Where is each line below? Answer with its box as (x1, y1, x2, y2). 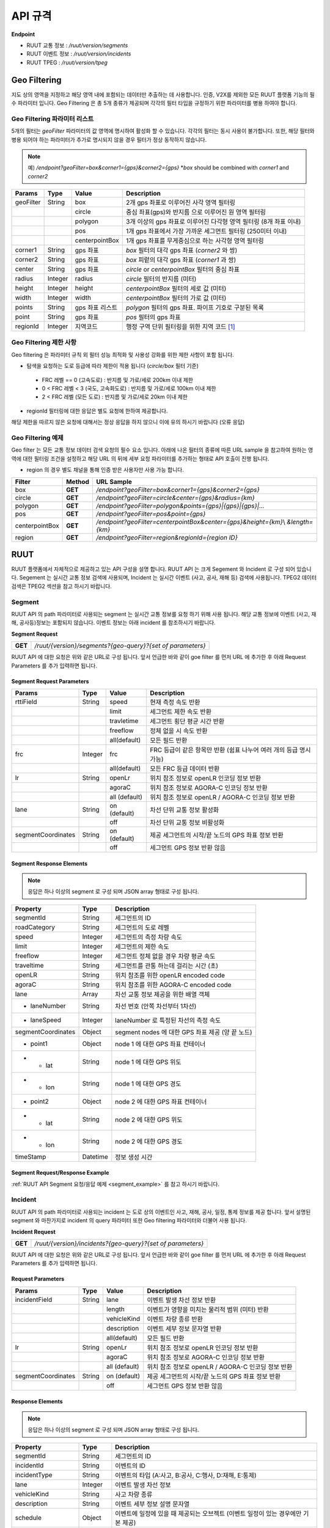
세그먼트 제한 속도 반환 (150, 707, 212, 716)
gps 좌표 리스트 (75, 303, 118, 312)
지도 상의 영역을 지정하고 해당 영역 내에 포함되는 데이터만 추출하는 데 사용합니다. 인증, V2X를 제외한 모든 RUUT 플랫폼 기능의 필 (11, 90, 315, 98)
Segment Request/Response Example (11, 1169, 109, 1177)
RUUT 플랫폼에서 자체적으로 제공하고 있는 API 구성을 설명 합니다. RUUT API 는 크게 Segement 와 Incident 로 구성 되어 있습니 (11, 565, 312, 573)
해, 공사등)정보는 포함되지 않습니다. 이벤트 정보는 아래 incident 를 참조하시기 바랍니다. (11, 619, 216, 626)
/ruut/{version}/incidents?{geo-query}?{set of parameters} (34, 1240, 204, 1247)
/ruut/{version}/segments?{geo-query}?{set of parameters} (34, 642, 206, 650)
